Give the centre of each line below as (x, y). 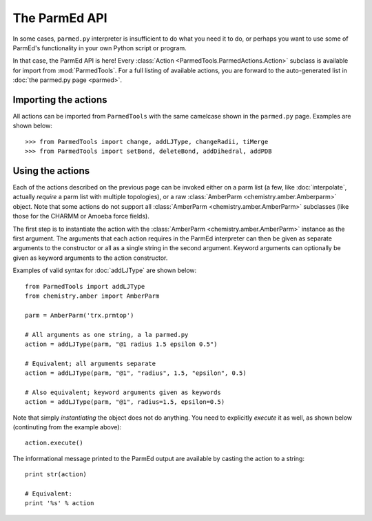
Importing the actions (60, 100)
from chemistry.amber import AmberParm (92, 296)
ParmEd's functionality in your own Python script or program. (100, 48)
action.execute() (54, 443)
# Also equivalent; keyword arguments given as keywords (123, 392)
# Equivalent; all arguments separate (91, 363)
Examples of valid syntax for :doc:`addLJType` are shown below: (105, 270)
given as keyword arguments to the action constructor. (90, 258)
